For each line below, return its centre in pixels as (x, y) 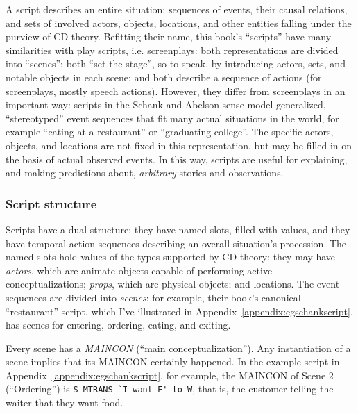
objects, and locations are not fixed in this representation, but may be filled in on (179, 145)
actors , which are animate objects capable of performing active (139, 270)
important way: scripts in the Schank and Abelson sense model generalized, (166, 105)
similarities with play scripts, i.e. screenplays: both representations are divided (172, 50)
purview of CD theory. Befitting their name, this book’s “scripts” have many (169, 36)
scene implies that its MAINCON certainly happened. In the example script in (173, 362)
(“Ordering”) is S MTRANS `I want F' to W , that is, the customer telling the (170, 389)
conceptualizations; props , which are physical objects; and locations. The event (173, 284)
